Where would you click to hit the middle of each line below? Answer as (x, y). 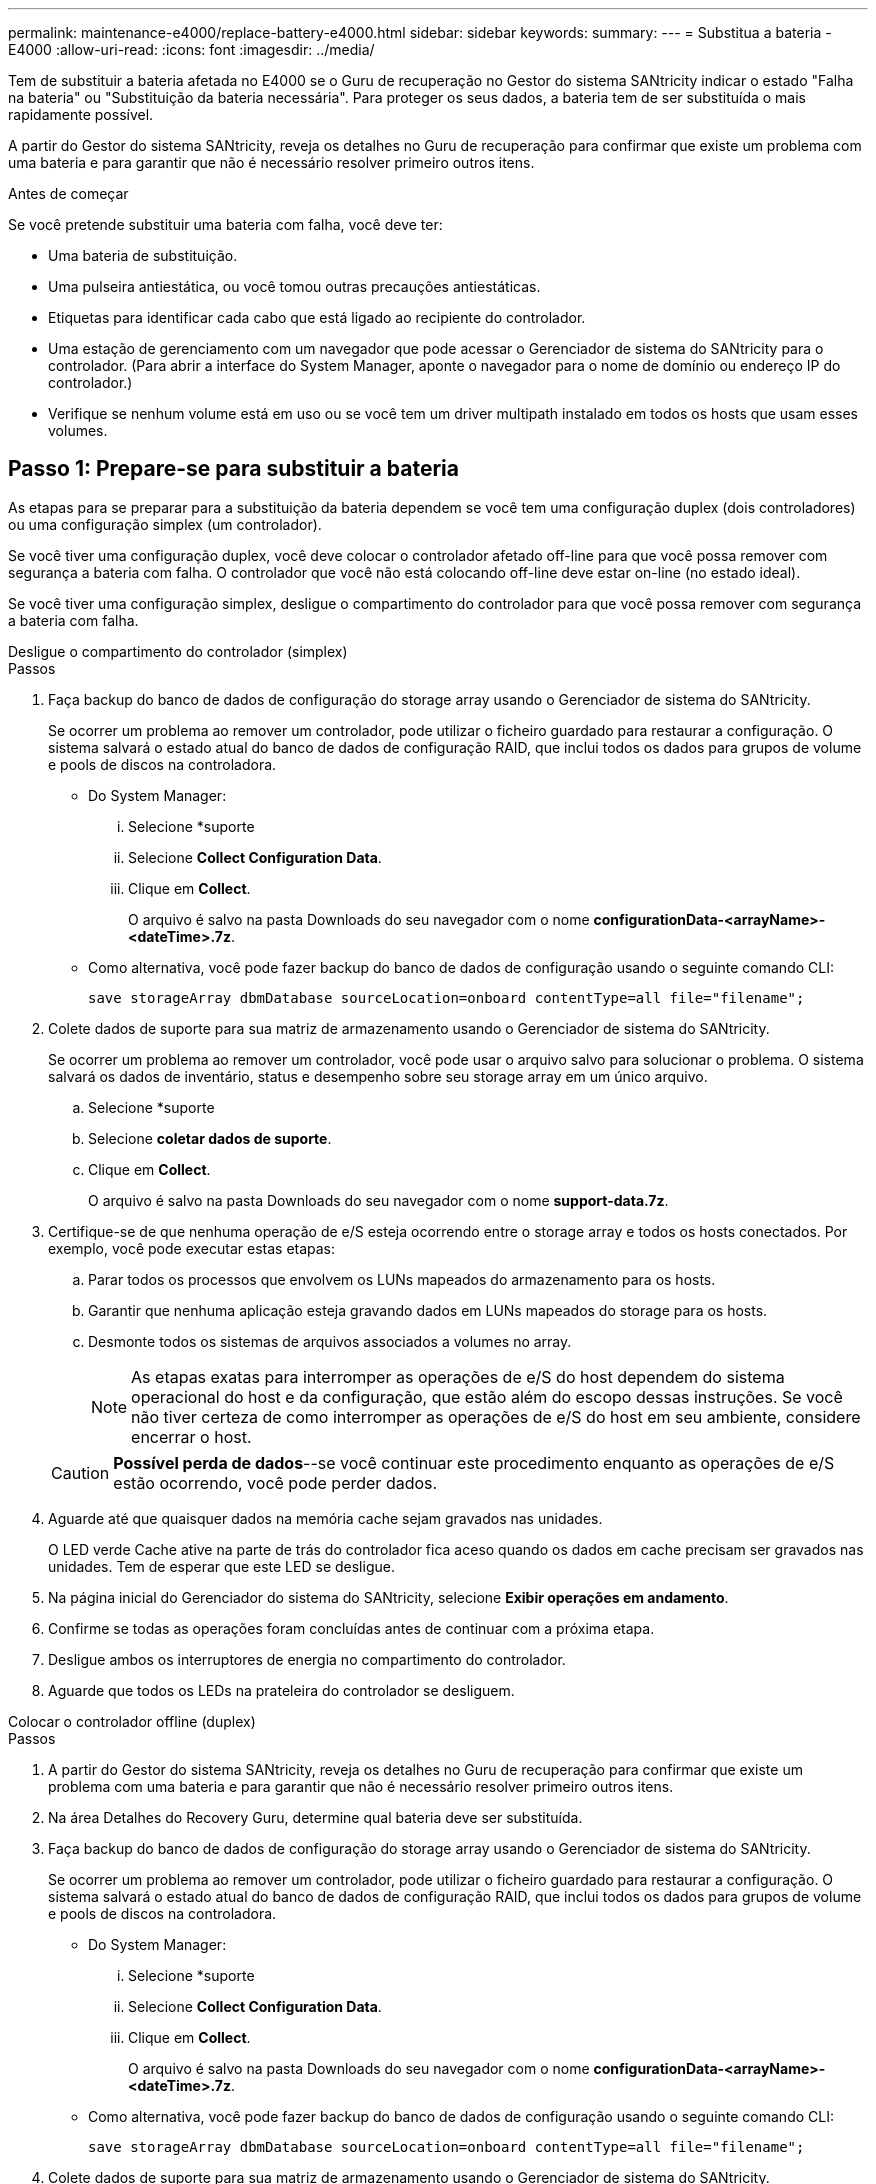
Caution (80, 1472)
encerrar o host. (191, 1436)
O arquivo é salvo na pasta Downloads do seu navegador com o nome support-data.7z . (378, 1200)
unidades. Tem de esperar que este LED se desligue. (221, 1566)
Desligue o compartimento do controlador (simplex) (178, 651)
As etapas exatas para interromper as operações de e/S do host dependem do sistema (458, 1376)
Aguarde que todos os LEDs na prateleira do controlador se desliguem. (281, 1690)
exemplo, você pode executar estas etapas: (192, 1248)
